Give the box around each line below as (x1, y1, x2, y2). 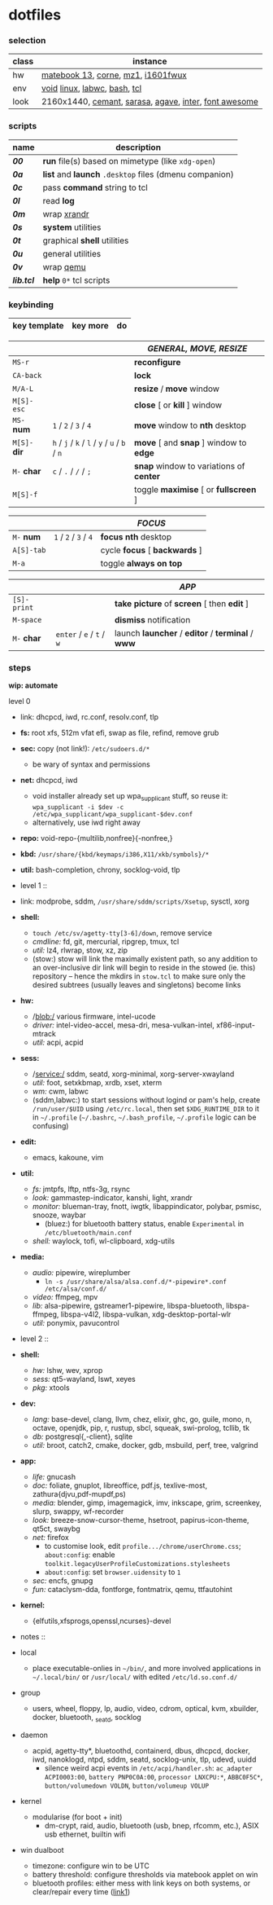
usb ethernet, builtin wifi (44, 1829, 126, 1839)
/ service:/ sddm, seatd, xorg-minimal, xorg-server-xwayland (32, 1069, 235, 1079)
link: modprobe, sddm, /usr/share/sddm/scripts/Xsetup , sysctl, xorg (19, 896, 249, 906)
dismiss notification (114, 614, 191, 626)
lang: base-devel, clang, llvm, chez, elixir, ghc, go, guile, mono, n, (32, 1414, 253, 1424)
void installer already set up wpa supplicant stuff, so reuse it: (32, 791, 228, 803)
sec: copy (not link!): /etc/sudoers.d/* (19, 744, 150, 754)
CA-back (12, 371, 42, 381)
